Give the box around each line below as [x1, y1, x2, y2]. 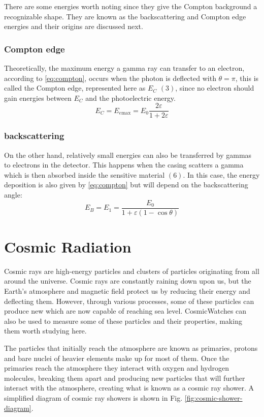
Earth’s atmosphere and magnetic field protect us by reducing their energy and [4, 286, 250, 296]
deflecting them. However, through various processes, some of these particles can [4, 295, 254, 306]
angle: [4, 189, 22, 200]
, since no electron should [175, 82, 254, 93]
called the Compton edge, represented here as [4, 82, 146, 93]
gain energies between [4, 92, 72, 103]
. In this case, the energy [183, 169, 260, 180]
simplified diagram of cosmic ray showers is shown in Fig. [4, 392, 183, 403]
